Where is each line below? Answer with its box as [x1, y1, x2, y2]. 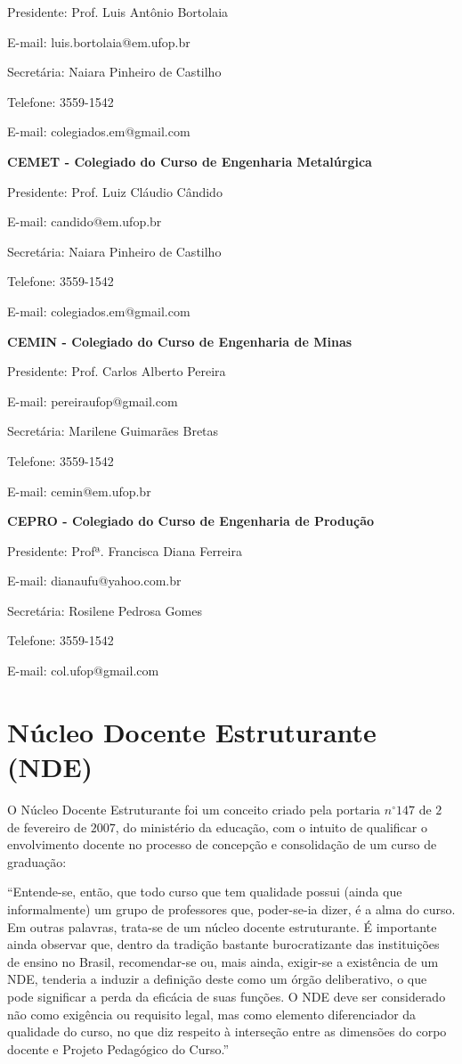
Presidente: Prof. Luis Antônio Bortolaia [7, 3, 229, 20]
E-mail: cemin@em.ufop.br [7, 481, 151, 500]
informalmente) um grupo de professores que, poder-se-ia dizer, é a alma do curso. [7, 899, 456, 918]
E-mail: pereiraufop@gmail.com [7, 391, 178, 410]
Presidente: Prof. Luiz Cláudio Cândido [7, 182, 223, 201]
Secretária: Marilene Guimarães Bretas [7, 422, 219, 440]
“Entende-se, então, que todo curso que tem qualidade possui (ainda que [7, 882, 402, 901]
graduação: [7, 852, 67, 871]
